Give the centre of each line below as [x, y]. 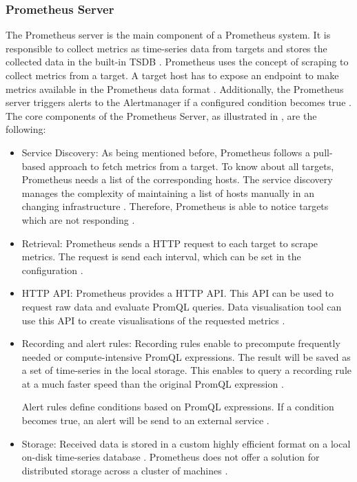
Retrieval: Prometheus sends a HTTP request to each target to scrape [170, 243]
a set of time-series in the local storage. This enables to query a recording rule [186, 370]
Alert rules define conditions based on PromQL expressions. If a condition [178, 407]
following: [26, 129]
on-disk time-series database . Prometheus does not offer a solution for [171, 457]
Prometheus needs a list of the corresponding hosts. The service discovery [177, 179]
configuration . [52, 270]
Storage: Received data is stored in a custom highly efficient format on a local [186, 443]
